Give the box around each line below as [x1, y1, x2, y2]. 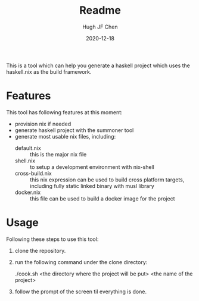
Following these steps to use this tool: [6, 236, 99, 243]
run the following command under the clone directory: [14, 258, 148, 265]
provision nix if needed [14, 120, 71, 127]
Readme [79, 4, 121, 17]
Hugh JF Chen [82, 23, 118, 30]
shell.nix [14, 157, 36, 164]
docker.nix [14, 189, 41, 196]
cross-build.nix [14, 170, 52, 177]
